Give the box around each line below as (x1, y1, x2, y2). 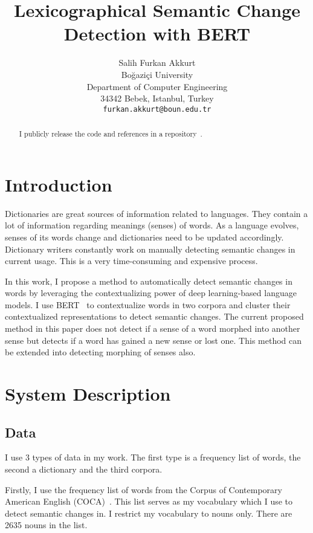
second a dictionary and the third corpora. (5, 463, 163, 476)
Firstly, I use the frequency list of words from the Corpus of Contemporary (5, 483, 282, 496)
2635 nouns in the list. (5, 518, 88, 531)
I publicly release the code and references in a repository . (19, 129, 202, 139)
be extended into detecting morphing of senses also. (5, 346, 196, 358)
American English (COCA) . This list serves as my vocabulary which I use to (5, 495, 293, 508)
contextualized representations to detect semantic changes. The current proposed (5, 310, 304, 323)
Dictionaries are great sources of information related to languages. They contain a (5, 207, 308, 219)
